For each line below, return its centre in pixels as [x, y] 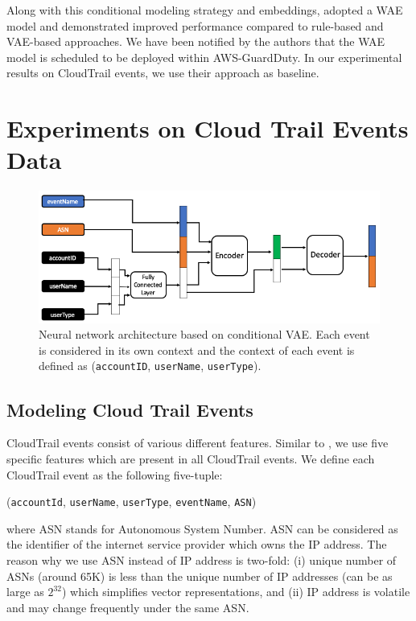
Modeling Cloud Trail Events [130, 409]
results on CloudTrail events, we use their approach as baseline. [163, 73]
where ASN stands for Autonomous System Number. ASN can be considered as [202, 528]
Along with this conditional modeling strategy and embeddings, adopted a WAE [205, 10]
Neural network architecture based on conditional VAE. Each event [204, 334]
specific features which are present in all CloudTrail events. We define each [191, 458]
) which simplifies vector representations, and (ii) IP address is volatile [236, 592]
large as [25, 592]
